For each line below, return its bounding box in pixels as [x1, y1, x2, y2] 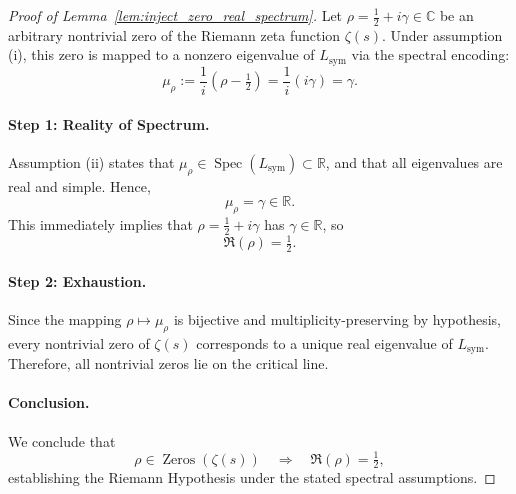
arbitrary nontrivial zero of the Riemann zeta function [8, 24, 341, 45]
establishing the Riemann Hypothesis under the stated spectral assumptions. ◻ [8, 467, 496, 488]
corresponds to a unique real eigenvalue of [196, 332, 453, 353]
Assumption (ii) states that [8, 151, 175, 172]
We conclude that [8, 430, 116, 451]
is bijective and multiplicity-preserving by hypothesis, [173, 308, 501, 329]
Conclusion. [8, 392, 90, 413]
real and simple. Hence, [8, 175, 151, 196]
